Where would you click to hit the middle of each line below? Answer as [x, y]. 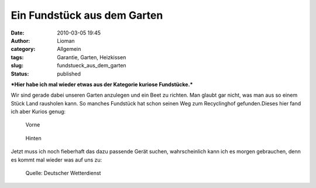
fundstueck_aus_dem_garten [92, 66]
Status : [20, 74]
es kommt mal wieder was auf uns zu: [56, 160]
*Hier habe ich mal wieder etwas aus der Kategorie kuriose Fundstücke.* [102, 84]
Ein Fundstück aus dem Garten [87, 15]
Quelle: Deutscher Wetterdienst [63, 173]
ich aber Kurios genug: [38, 112]
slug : [17, 66]
